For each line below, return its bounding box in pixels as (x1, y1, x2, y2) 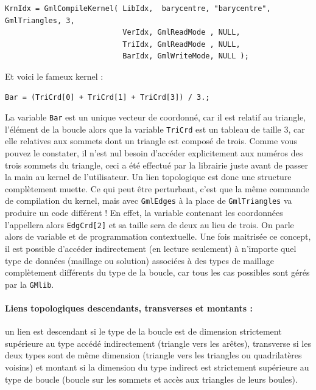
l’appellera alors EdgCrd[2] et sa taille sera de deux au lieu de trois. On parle (5, 218, 294, 231)
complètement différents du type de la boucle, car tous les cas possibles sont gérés (5, 266, 310, 279)
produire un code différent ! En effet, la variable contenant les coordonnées (5, 206, 283, 219)
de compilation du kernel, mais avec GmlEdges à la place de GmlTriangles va (5, 194, 292, 207)
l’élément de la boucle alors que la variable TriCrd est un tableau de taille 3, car (5, 122, 305, 135)
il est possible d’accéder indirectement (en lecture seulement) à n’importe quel (5, 242, 297, 254)
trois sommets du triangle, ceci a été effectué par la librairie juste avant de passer (5, 158, 309, 171)
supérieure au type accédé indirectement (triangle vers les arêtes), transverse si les (5, 336, 311, 349)
